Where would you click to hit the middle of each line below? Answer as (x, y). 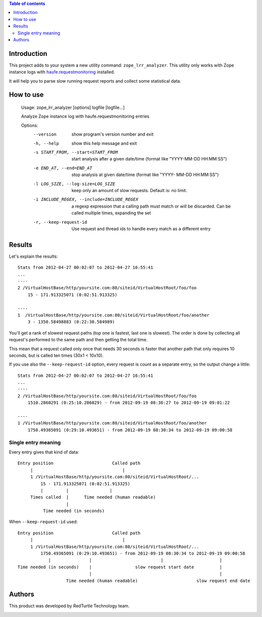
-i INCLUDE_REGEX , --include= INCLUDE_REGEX (86, 200)
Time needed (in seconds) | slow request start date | (120, 567)
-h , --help (46, 143)
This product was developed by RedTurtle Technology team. (69, 606)
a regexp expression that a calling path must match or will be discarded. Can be (151, 206)
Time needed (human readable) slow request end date (158, 581)
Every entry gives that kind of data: (44, 452)
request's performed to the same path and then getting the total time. (78, 340)
